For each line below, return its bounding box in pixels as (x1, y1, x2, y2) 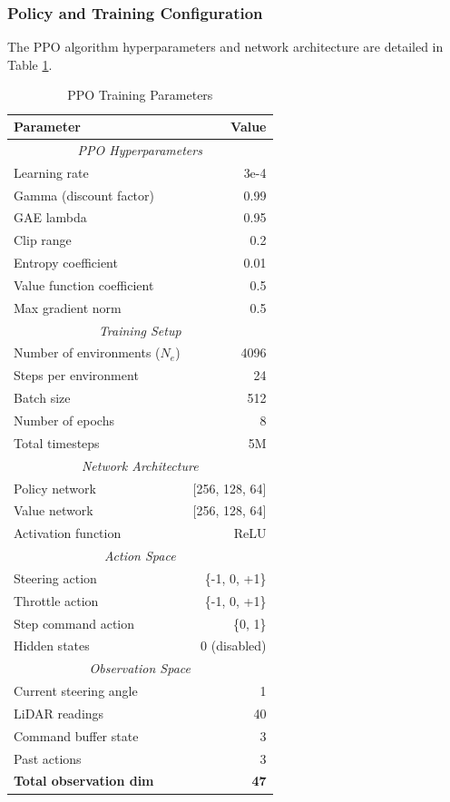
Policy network (14, 478, 96, 497)
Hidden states (14, 636, 90, 655)
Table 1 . (7, 54, 53, 73)
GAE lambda (14, 208, 87, 227)
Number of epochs (14, 410, 114, 429)
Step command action (14, 613, 134, 632)
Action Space (103, 546, 176, 565)
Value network (14, 501, 93, 520)
